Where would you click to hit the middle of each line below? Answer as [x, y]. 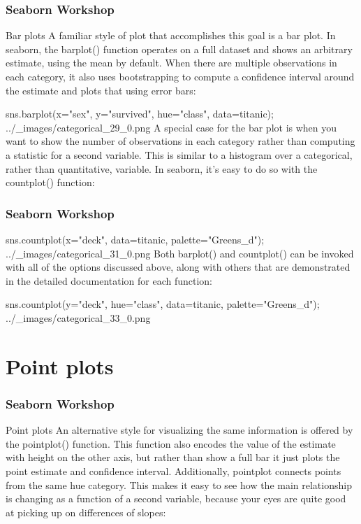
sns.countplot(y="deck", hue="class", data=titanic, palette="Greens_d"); [163, 304]
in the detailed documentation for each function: [109, 280]
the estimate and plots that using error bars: [101, 90]
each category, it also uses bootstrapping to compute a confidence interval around [180, 76]
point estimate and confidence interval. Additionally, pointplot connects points [174, 470]
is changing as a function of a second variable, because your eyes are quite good [176, 498]
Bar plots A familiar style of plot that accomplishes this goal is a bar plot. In [171, 35]
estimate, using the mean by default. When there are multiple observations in [171, 63]
